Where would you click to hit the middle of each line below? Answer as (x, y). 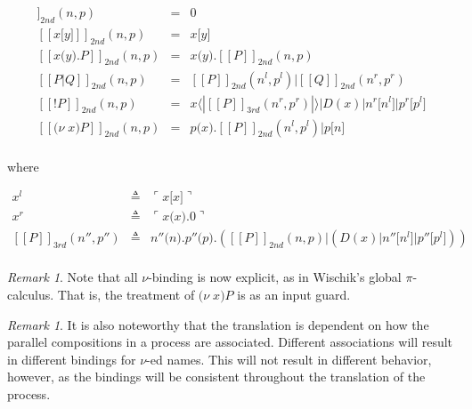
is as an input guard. (294, 294)
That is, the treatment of (126, 294)
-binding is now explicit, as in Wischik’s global (275, 277)
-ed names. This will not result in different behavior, (289, 359)
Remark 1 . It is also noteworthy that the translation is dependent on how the (218, 324)
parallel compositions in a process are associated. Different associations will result (230, 342)
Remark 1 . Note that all (73, 277)
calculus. (31, 294)
